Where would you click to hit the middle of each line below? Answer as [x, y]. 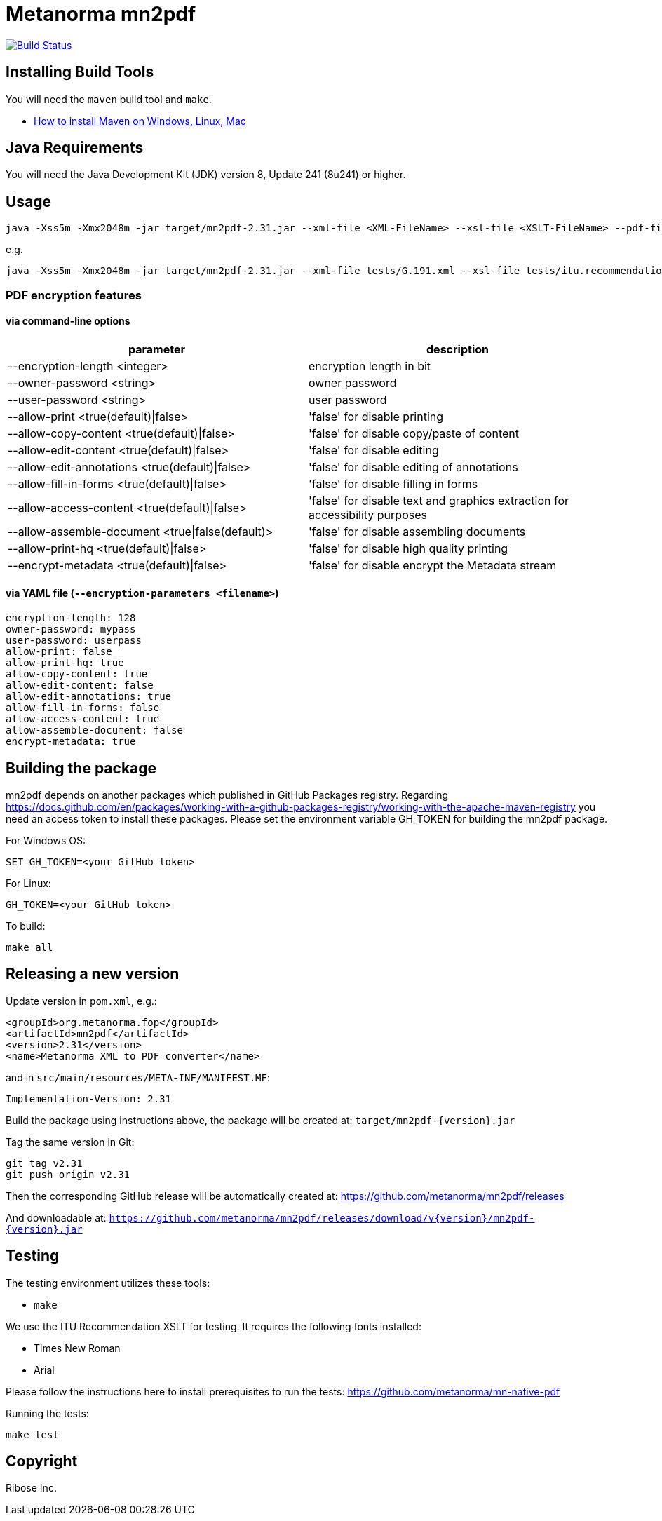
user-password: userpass [74, 641]
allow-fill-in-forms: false [83, 708]
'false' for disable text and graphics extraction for [439, 500]
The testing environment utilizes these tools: [108, 1283]
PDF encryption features [74, 295]
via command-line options [68, 321]
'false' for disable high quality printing [408, 548]
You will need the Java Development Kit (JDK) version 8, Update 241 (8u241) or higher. [206, 175]
